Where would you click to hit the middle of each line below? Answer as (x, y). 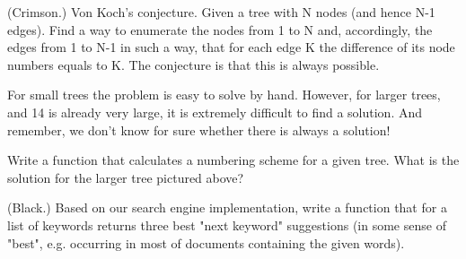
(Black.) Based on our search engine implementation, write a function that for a (227, 207)
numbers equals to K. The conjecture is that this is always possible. (193, 64)
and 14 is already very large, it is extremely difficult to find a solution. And (215, 112)
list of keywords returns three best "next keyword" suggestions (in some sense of (227, 224)
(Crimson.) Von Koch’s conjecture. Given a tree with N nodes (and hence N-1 (221, 12)
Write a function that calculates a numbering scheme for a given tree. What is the (233, 160)
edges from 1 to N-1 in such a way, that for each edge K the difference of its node (231, 47)
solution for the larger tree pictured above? (126, 177)
